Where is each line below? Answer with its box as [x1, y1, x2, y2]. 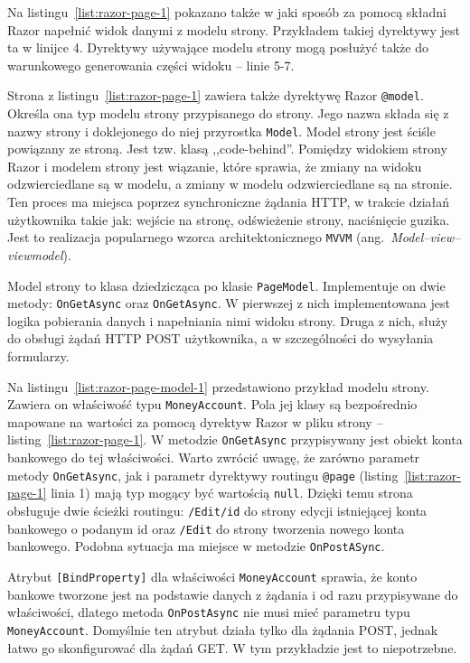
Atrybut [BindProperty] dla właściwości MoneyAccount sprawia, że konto [7, 566, 418, 585]
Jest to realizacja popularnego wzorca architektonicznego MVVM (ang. [7, 228, 385, 247]
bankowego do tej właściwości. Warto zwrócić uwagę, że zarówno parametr [7, 448, 420, 467]
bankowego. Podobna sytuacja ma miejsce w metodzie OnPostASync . [7, 537, 385, 556]
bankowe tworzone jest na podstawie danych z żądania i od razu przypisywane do [7, 584, 458, 603]
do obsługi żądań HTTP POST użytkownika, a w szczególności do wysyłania [7, 329, 434, 348]
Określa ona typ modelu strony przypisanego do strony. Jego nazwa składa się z [7, 104, 449, 123]
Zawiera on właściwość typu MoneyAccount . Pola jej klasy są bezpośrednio [7, 395, 418, 414]
